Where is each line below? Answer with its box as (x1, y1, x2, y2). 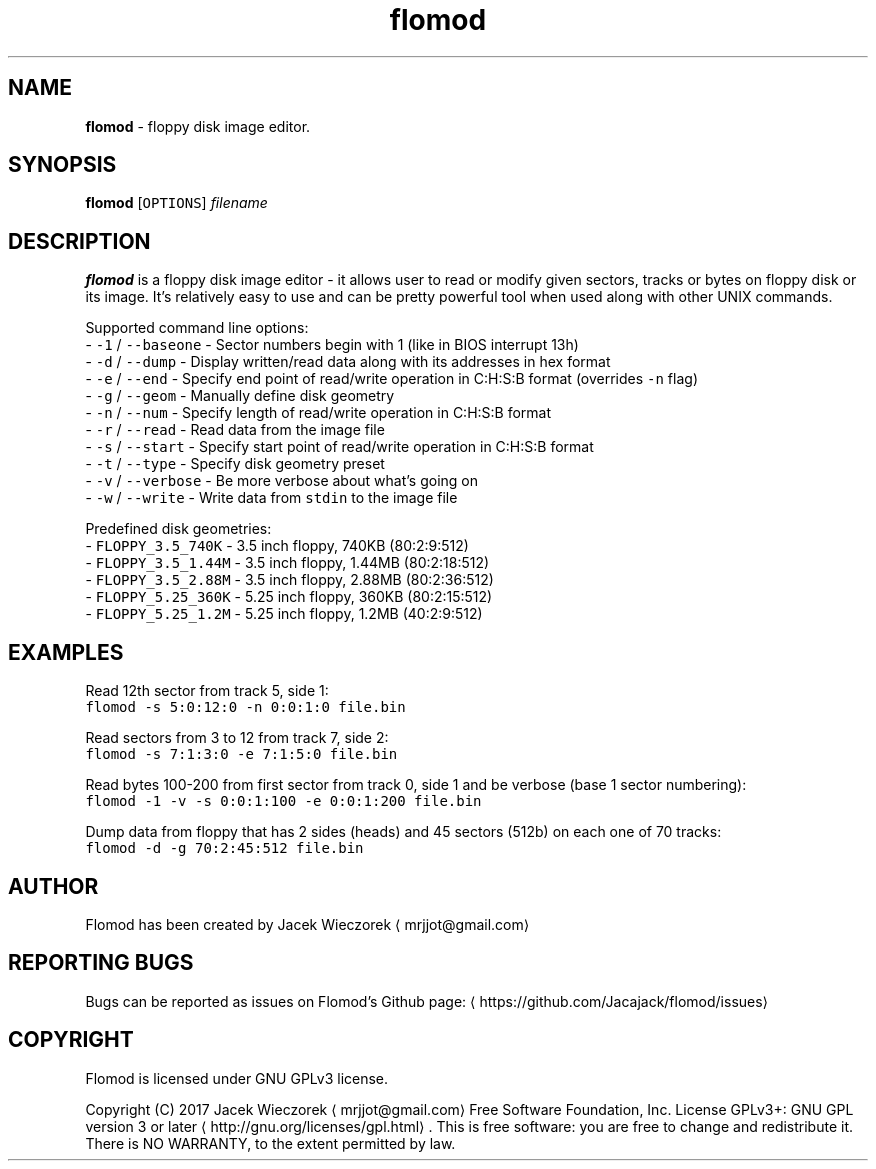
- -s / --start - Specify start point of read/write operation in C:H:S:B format (85, 438, 594, 456)
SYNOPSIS (8, 152, 117, 178)
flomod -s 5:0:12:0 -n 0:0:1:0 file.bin (85, 699, 406, 716)
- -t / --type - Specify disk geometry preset (85, 455, 385, 473)
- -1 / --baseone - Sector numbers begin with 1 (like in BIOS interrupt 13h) (85, 336, 579, 354)
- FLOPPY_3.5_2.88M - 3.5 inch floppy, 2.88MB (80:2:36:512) (85, 571, 494, 589)
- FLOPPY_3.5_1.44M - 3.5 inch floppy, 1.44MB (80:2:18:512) (85, 554, 490, 572)
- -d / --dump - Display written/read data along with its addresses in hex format (85, 353, 611, 371)
